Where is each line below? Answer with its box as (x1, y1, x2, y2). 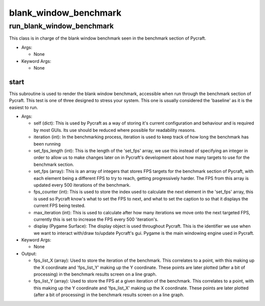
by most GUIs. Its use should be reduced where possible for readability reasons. (33, 127, 196, 133)
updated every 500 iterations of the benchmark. (33, 182, 131, 188)
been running (33, 141, 61, 147)
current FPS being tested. (33, 203, 86, 208)
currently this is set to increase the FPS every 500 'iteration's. (33, 216, 159, 222)
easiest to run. (9, 104, 38, 110)
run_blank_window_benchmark (9, 22, 114, 30)
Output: (21, 251, 37, 256)
